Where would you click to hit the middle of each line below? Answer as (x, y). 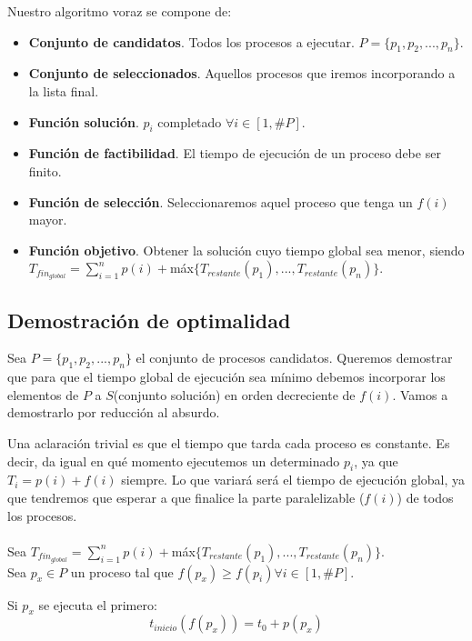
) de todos (425, 497)
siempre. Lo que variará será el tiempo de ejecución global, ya (293, 480)
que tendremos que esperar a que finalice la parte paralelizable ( (186, 497)
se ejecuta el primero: (98, 604)
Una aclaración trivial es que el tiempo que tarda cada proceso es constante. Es (229, 442)
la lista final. (64, 90)
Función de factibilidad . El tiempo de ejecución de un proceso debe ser (235, 153)
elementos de (43, 394)
